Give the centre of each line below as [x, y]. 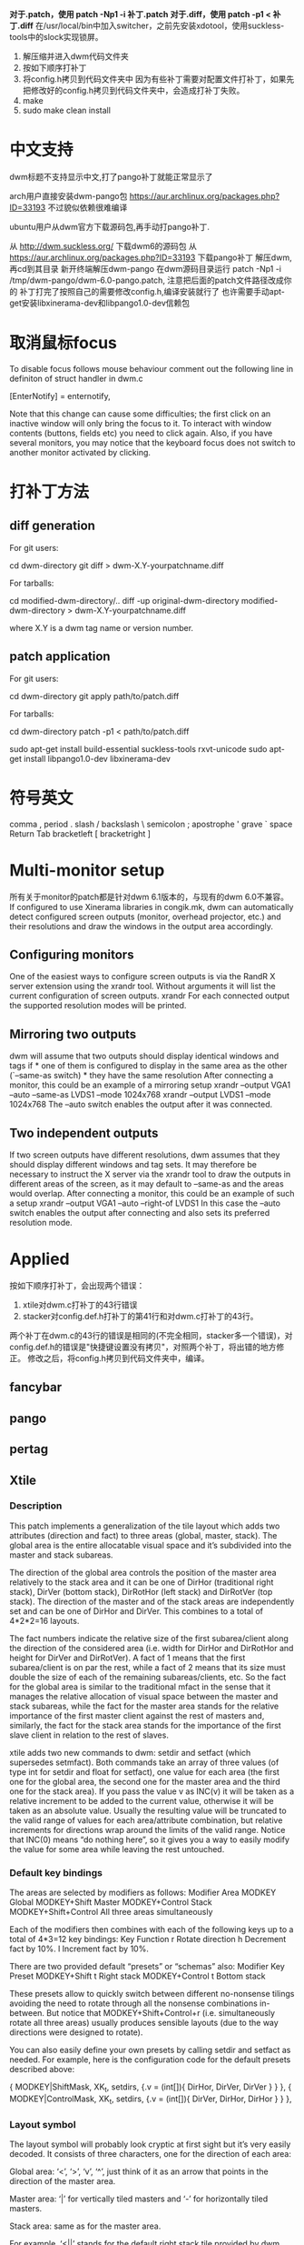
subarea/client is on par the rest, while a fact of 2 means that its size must [147, 1667]
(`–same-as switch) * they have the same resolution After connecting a [142, 1076]
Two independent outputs [84, 1133]
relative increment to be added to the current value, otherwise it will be [142, 1800]
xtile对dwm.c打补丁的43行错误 [80, 1305]
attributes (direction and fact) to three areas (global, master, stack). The [143, 1535]
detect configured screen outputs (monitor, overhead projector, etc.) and [145, 917]
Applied [39, 1259]
